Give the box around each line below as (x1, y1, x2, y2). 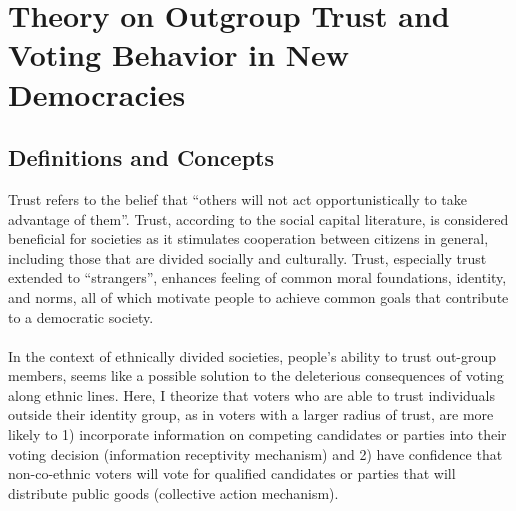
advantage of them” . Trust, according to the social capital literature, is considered (8, 208, 509, 229)
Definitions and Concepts (8, 142, 274, 173)
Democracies (8, 73, 186, 114)
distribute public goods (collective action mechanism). (8, 482, 339, 503)
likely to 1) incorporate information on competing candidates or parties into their (8, 424, 507, 445)
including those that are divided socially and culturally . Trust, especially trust (8, 247, 487, 268)
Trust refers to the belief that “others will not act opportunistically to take (8, 188, 468, 209)
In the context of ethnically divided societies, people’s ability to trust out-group (8, 345, 497, 366)
